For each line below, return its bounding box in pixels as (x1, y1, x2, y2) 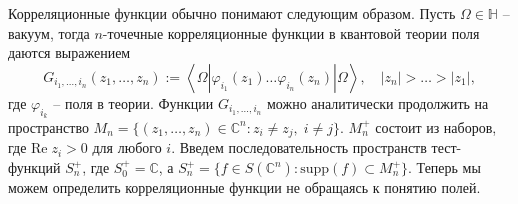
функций (8, 157, 61, 178)
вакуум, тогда (8, 22, 90, 43)
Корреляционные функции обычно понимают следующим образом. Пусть (8, 3, 456, 23)
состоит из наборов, (375, 116, 497, 137)
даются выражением (8, 42, 131, 63)
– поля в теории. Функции (53, 92, 214, 113)
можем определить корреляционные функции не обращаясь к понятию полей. (8, 177, 481, 198)
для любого (92, 137, 162, 158)
